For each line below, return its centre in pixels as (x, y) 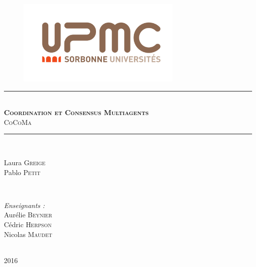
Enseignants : (24, 205)
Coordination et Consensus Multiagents (76, 112)
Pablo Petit (22, 172)
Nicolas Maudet (28, 234)
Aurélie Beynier (28, 215)
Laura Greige (25, 163)
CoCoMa (18, 122)
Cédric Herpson (28, 224)
